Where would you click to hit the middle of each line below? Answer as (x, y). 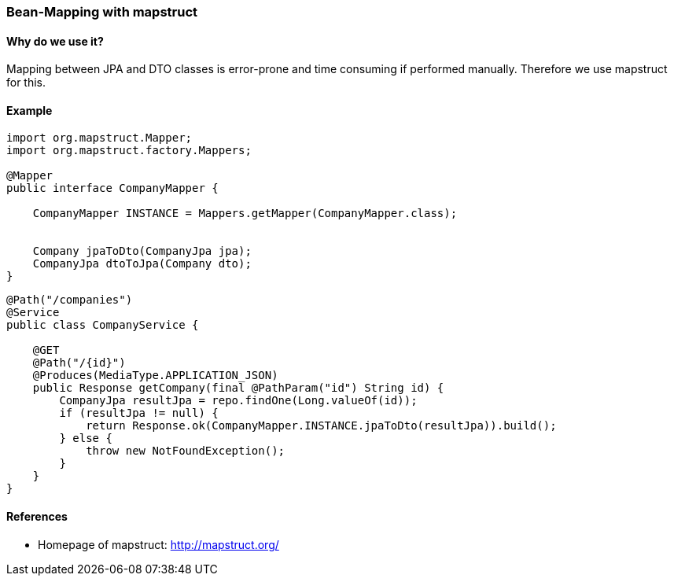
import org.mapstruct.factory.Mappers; (129, 151)
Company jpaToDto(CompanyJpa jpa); (142, 251)
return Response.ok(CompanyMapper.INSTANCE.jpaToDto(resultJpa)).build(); (321, 426)
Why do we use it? (55, 41)
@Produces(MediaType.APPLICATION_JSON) (155, 376)
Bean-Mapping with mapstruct (102, 12)
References (37, 517)
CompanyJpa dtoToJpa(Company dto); (142, 264)
